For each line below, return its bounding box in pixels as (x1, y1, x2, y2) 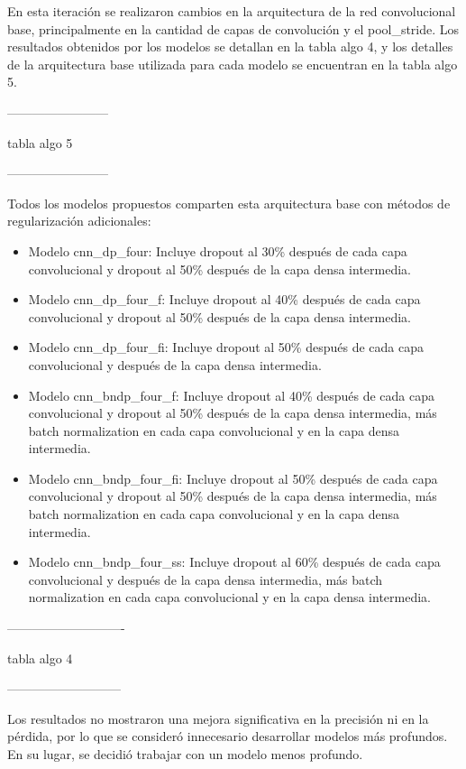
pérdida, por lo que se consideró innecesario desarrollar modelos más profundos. (7, 727, 448, 746)
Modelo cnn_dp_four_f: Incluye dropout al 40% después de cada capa (28, 290, 421, 309)
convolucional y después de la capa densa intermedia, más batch (28, 570, 383, 588)
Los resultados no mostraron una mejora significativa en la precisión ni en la (7, 709, 429, 727)
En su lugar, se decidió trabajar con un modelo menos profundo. (7, 745, 363, 763)
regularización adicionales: (7, 211, 151, 230)
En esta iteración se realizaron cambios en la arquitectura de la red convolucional (7, 2, 456, 20)
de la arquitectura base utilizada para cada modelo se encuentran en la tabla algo (7, 54, 458, 73)
